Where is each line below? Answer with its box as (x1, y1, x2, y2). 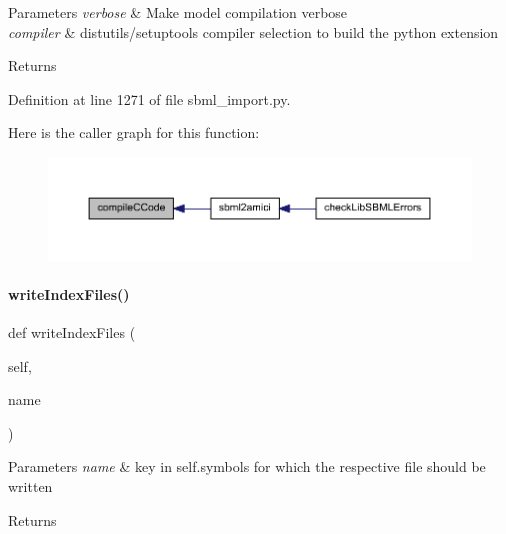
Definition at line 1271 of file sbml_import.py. (8, 88, 291, 109)
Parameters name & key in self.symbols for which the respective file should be (8, 456, 486, 477)
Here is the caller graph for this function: (8, 122, 260, 143)
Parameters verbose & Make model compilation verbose (8, 2, 348, 22)
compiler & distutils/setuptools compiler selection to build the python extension (8, 21, 499, 42)
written (8, 475, 53, 496)
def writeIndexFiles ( (8, 322, 136, 342)
